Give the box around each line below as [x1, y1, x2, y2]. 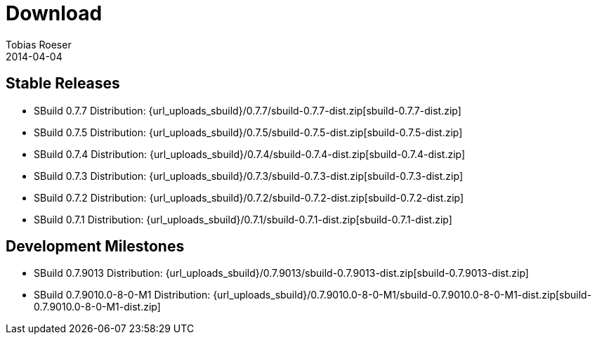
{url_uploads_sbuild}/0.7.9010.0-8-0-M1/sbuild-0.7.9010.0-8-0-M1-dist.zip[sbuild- [213, 289, 592, 301]
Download [6, 1, 103, 25]
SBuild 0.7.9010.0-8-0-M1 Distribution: [34, 289, 211, 301]
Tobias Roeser [6, 38, 72, 51]
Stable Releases [6, 74, 120, 93]
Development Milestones [6, 237, 185, 256]
